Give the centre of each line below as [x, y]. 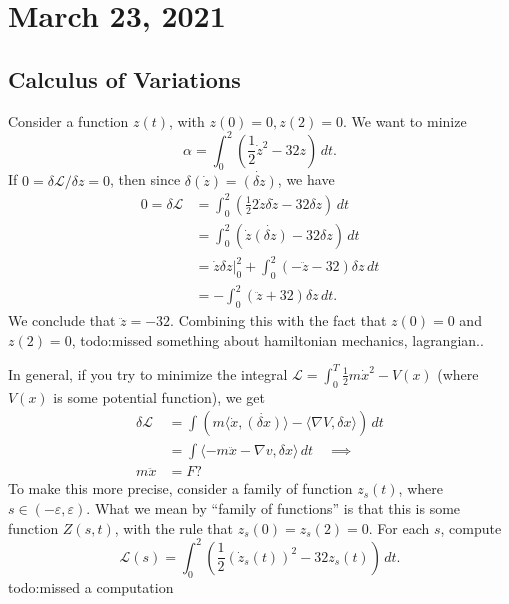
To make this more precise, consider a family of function [180, 488]
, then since [145, 179]
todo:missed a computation [91, 586]
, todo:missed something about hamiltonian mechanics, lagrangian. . [277, 339]
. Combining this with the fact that [278, 320]
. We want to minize [404, 120]
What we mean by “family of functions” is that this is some [277, 508]
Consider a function [68, 120]
